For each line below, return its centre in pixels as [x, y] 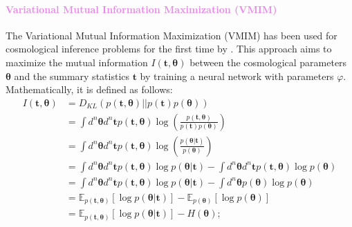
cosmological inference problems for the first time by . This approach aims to [169, 49]
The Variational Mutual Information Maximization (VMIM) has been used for [172, 35]
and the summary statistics [72, 76]
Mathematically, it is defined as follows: [89, 89]
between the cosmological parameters [268, 62]
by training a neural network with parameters [237, 76]
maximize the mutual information [77, 62]
